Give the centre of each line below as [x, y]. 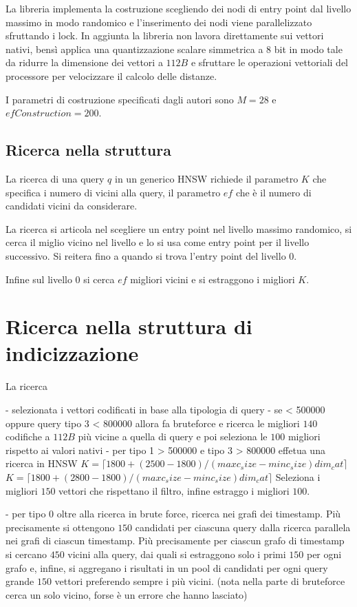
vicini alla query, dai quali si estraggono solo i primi [177, 554]
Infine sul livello [39, 279]
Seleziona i [298, 476]
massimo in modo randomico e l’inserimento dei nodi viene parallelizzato [159, 22]
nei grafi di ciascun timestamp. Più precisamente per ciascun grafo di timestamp [175, 541]
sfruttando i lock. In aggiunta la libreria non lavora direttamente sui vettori [165, 35]
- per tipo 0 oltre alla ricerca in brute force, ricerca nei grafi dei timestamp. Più [173, 514]
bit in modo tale [308, 49]
